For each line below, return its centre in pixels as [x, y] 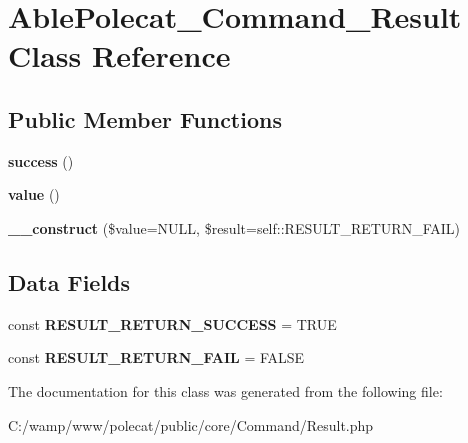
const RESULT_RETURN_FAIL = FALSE [156, 357]
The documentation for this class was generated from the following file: [225, 390]
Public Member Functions [145, 118]
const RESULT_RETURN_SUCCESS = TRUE [172, 323]
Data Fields [69, 281]
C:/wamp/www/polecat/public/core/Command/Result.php [191, 424]
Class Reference [119, 55]
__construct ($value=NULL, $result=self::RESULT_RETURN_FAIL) [234, 227]
